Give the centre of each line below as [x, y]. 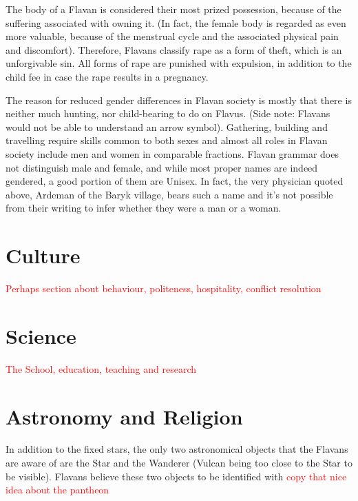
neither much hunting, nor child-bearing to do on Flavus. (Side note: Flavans [168, 113]
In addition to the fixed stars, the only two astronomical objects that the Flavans [177, 449]
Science [41, 335]
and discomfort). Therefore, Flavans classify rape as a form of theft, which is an [174, 49]
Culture [43, 255]
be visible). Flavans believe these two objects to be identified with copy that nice [176, 476]
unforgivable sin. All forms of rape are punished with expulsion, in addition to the [179, 63]
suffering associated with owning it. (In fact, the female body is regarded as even [176, 22]
